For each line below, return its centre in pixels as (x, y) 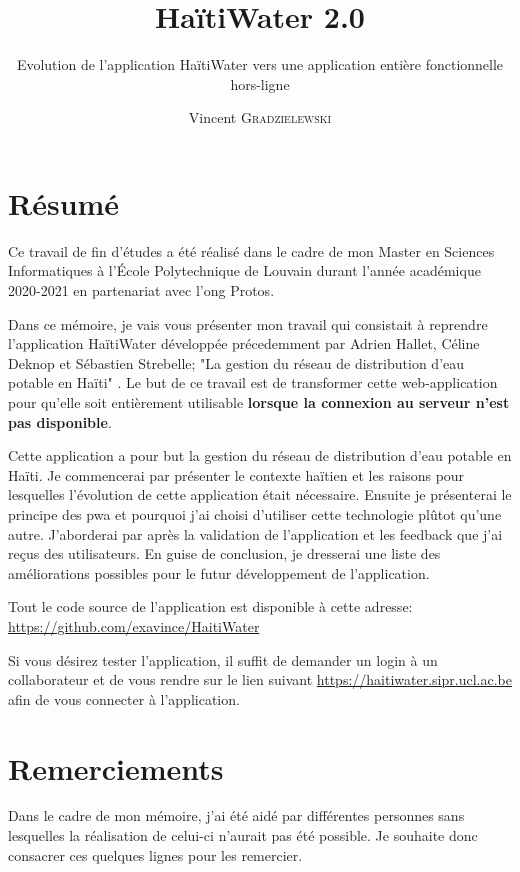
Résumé (64, 202)
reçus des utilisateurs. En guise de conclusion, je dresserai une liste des (224, 553)
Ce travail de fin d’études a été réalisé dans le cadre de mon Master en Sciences (251, 250)
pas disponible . (60, 421)
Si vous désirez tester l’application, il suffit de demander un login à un (223, 659)
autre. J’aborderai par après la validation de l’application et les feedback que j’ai (255, 533)
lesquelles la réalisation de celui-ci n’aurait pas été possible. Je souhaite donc (243, 835)
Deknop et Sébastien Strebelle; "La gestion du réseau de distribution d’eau (236, 362)
